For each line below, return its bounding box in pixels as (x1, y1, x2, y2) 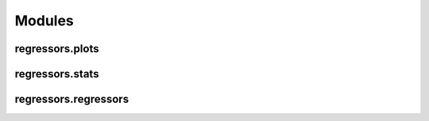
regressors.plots (14, 42, 99, 55)
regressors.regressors (14, 93, 129, 106)
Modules (14, 12, 75, 29)
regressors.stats (14, 67, 99, 81)
